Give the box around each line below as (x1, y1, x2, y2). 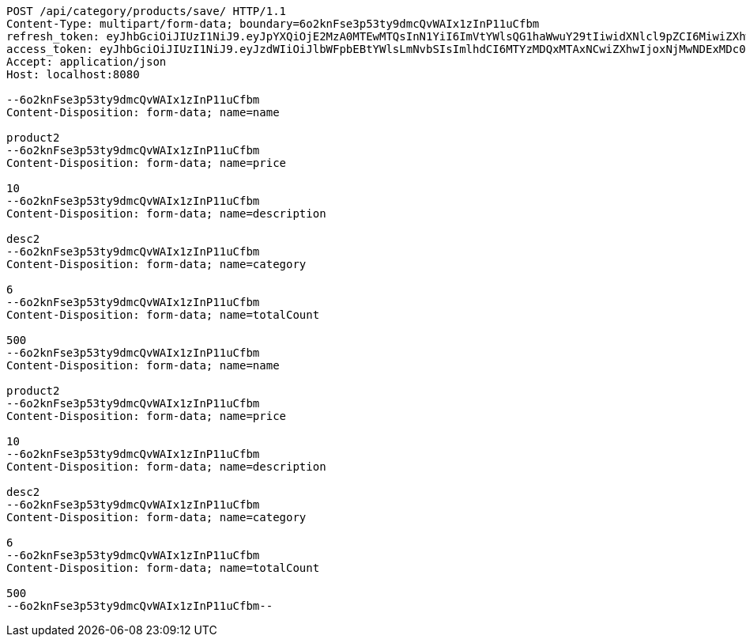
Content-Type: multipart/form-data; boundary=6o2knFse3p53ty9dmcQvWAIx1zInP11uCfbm (6, 17, 540, 30)
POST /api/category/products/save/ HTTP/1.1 (6, 5, 287, 17)
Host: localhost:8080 (6, 68, 140, 81)
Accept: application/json (6, 55, 167, 68)
